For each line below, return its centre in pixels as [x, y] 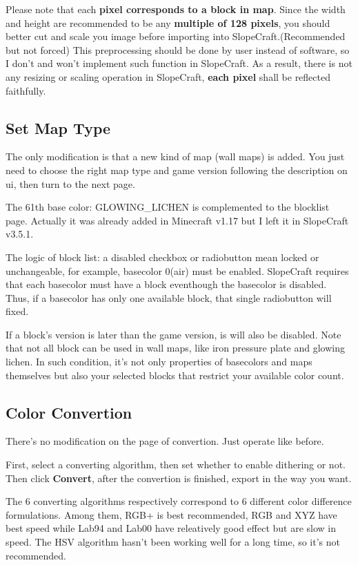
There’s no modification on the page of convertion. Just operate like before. [165, 441]
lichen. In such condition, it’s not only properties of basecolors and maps [159, 362]
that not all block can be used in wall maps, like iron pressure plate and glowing [175, 348]
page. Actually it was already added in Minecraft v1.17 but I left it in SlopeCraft [177, 220]
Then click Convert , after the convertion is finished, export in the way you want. [179, 478]
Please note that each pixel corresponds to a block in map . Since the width [176, 9]
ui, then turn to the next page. [70, 183]
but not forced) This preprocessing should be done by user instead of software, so [178, 49]
